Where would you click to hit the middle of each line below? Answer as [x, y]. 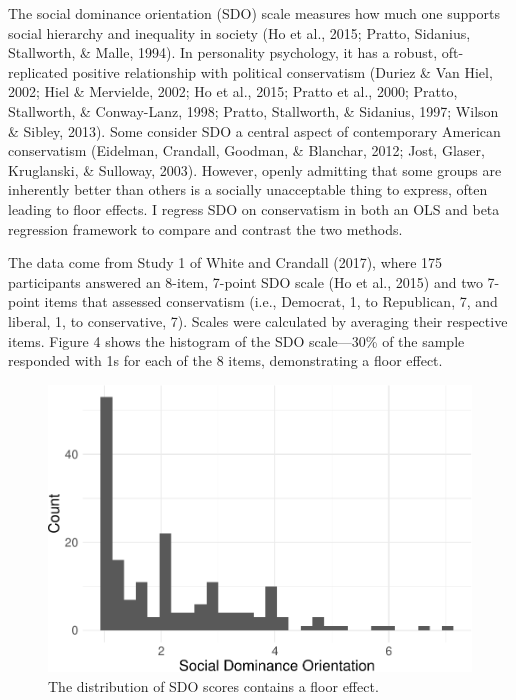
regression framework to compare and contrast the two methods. [205, 228]
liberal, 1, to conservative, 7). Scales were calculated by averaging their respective [258, 320]
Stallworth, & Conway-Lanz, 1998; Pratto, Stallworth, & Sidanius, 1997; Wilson [253, 110]
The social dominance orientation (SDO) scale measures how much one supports [254, 13]
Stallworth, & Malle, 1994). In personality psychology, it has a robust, [223, 52]
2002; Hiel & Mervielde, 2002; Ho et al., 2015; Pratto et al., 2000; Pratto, [233, 91]
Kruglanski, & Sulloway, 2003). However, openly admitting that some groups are [255, 169]
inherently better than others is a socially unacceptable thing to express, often [248, 189]
